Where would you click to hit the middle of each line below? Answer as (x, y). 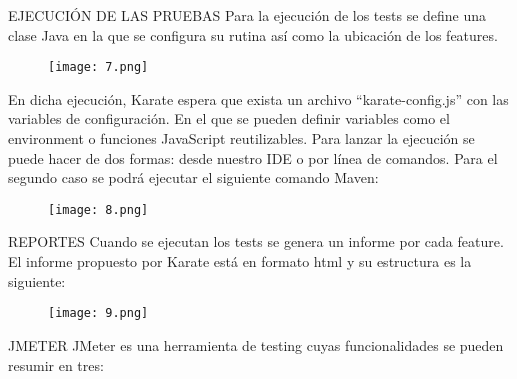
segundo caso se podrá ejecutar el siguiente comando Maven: (193, 177)
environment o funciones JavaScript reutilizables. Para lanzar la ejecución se (241, 138)
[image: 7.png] (98, 67)
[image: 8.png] (98, 209)
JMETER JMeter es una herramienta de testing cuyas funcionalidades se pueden (256, 344)
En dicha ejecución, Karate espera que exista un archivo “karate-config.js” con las (258, 98)
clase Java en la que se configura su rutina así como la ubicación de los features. (253, 34)
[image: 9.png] (98, 313)
